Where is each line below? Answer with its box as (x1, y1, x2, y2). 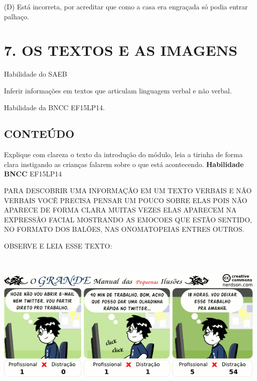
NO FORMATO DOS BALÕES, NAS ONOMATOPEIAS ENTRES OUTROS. (4, 224, 245, 234)
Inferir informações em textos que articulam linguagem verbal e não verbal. (4, 85, 232, 95)
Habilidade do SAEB (4, 69, 67, 79)
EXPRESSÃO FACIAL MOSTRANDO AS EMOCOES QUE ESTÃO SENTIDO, (4, 214, 252, 224)
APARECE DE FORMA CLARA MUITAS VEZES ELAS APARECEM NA (4, 205, 237, 215)
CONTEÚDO (4, 126, 75, 141)
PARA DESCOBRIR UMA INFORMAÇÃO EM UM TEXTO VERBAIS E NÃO (4, 185, 252, 196)
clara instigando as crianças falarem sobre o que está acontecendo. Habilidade (4, 159, 244, 169)
